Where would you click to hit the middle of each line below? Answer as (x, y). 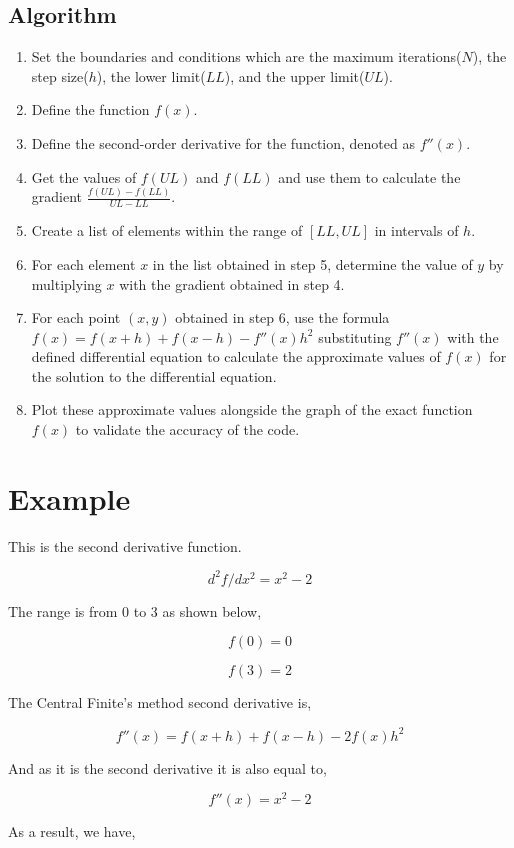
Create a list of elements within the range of (167, 230)
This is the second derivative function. (125, 545)
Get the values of (84, 176)
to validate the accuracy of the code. (187, 429)
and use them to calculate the (369, 176)
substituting (355, 336)
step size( (60, 75)
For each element (83, 263)
